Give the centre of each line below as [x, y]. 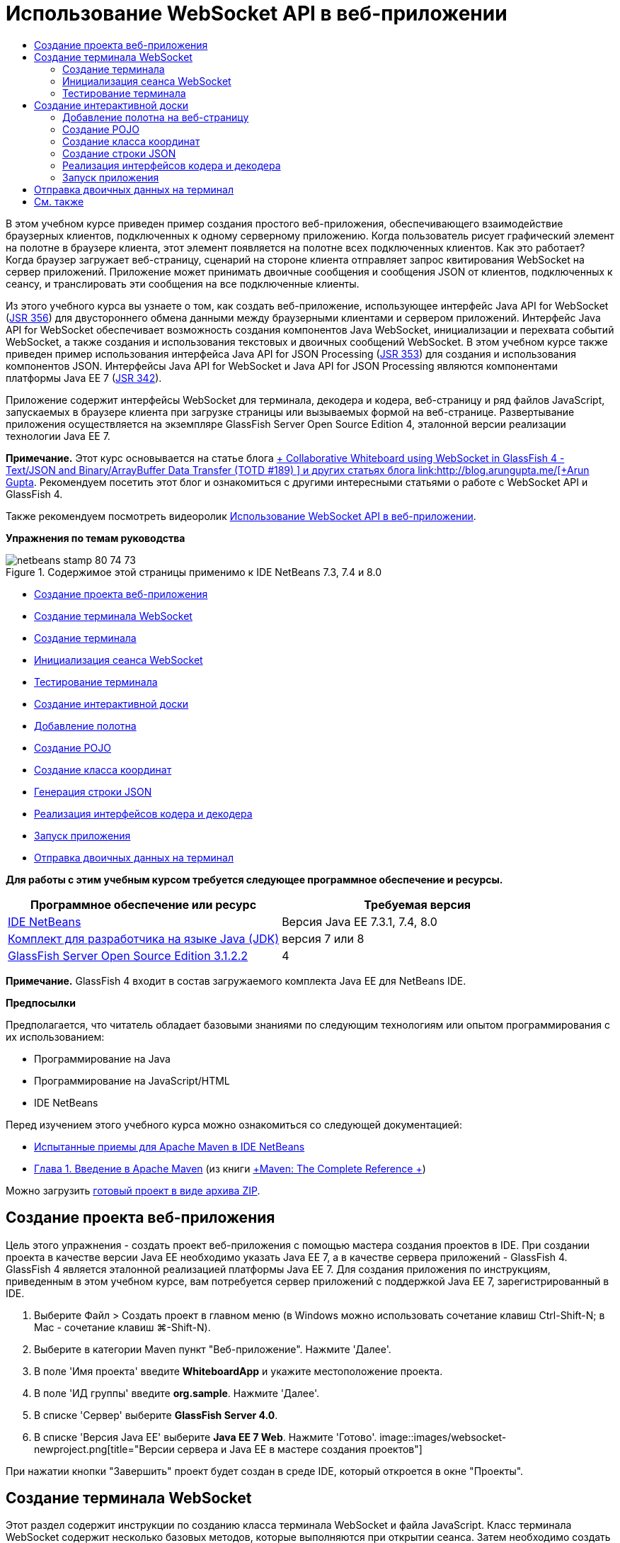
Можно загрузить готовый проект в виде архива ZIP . [133, 1190]
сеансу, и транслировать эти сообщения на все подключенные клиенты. [183, 283]
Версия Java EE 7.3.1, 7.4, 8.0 [360, 921]
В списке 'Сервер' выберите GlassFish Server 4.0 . [156, 1415]
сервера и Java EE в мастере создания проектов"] [300, 1449]
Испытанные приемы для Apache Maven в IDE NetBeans [170, 1146]
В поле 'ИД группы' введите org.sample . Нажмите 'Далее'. [177, 1393]
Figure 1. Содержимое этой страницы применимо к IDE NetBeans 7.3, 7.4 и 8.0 [194, 572]
